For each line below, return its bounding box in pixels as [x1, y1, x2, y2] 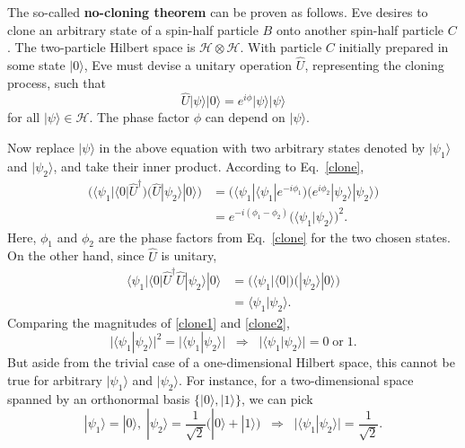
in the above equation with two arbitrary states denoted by [99, 138, 426, 156]
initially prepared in [338, 38, 449, 57]
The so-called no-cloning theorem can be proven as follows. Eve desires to [7, 3, 428, 21]
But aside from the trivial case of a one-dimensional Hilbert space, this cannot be [7, 353, 455, 372]
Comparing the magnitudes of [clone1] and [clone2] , [7, 312, 290, 331]
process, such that [7, 73, 106, 92]
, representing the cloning [304, 56, 444, 74]
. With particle [240, 38, 322, 57]
